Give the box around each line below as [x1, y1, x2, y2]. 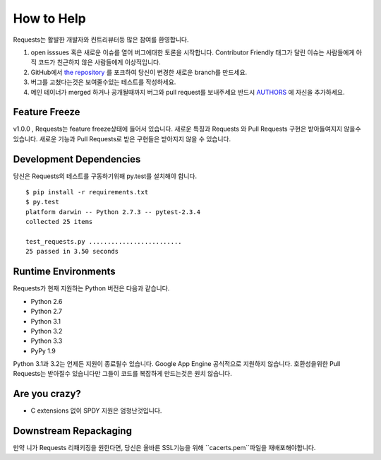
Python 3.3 [30, 336, 63, 346]
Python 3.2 [30, 326, 63, 335]
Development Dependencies [13, 153, 141, 165]
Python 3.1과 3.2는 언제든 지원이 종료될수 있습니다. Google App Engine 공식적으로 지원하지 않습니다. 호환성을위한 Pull [13, 360, 341, 368]
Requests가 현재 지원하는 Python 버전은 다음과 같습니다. [13, 284, 170, 293]
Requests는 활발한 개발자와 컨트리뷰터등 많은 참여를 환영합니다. [13, 35, 189, 44]
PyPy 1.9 [30, 346, 56, 355]
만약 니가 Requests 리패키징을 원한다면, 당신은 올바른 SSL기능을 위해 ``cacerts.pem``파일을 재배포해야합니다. [13, 444, 316, 452]
